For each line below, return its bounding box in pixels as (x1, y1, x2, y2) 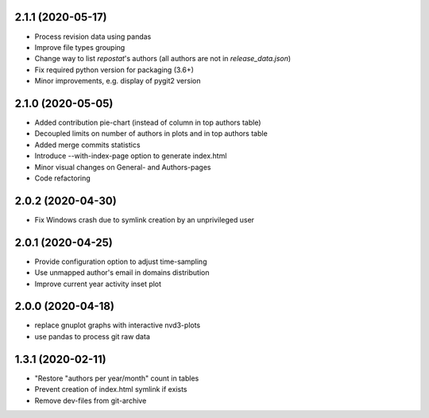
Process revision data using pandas (34, 32, 152, 41)
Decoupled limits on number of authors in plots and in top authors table (34, 129, 268, 138)
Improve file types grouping (34, 42, 126, 52)
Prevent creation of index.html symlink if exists (34, 385, 187, 394)
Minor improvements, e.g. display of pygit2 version (34, 76, 201, 86)
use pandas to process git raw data (34, 331, 150, 341)
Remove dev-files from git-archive (34, 396, 147, 405)
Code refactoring (34, 173, 91, 183)
